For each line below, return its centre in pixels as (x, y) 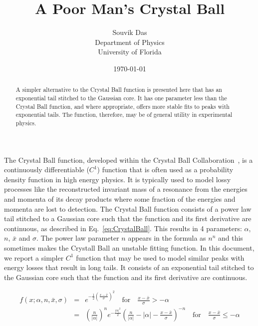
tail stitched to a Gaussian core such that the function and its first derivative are (128, 218)
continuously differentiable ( (47, 169)
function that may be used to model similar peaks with (160, 257)
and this (230, 238)
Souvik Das (130, 32)
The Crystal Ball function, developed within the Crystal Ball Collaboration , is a (129, 160)
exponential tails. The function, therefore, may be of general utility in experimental (124, 115)
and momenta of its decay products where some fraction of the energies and (120, 198)
